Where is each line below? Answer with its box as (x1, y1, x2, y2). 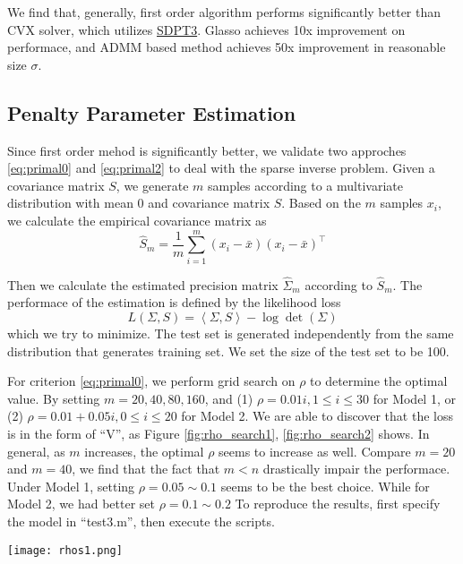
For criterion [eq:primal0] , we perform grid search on (7, 372, 296, 390)
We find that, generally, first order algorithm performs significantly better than (7, 3, 442, 21)
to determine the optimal (310, 372, 448, 390)
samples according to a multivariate (207, 175, 403, 194)
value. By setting (7, 389, 100, 407)
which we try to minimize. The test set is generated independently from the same (7, 324, 454, 343)
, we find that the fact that (72, 459, 220, 478)
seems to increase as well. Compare (219, 441, 411, 460)
